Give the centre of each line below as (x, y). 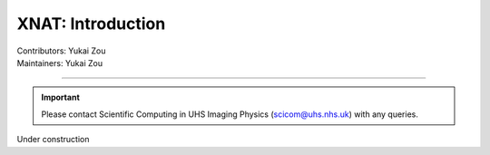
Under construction (53, 140)
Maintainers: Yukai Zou (60, 63)
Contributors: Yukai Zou (61, 51)
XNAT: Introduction (91, 24)
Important (61, 97)
